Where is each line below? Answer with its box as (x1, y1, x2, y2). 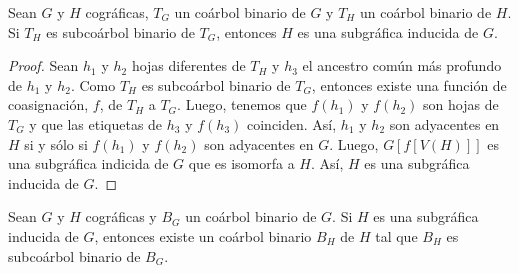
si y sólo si (24, 133, 88, 154)
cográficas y (85, 206, 157, 227)
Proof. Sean (8, 55, 79, 76)
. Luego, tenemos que (177, 94, 307, 115)
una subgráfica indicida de (8, 153, 169, 174)
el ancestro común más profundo (302, 55, 502, 76)
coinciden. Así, (247, 113, 337, 134)
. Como (70, 74, 116, 95)
